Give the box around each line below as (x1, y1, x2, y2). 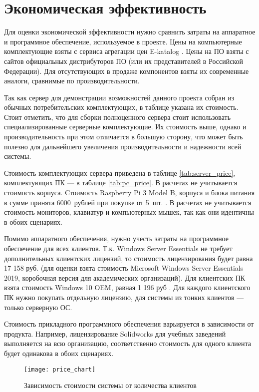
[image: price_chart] (24, 366, 96, 373)
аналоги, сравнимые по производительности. (4, 75, 140, 86)
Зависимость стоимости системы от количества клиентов (24, 380, 197, 391)
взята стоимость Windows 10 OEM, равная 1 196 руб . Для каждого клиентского (4, 282, 251, 293)
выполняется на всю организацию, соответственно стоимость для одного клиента (4, 338, 252, 349)
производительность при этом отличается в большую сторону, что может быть (4, 131, 243, 142)
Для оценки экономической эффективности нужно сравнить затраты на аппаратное (4, 26, 256, 37)
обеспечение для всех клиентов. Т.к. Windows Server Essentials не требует (4, 243, 233, 253)
